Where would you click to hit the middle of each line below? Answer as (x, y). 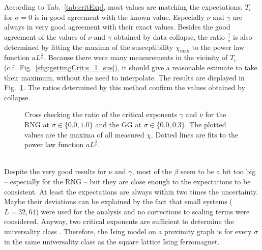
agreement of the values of (45, 36)
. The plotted (206, 124)
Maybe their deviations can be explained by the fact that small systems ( (118, 201)
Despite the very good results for (55, 171)
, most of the (152, 171)
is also (243, 36)
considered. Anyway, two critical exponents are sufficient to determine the (119, 221)
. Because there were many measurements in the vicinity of (136, 57)
